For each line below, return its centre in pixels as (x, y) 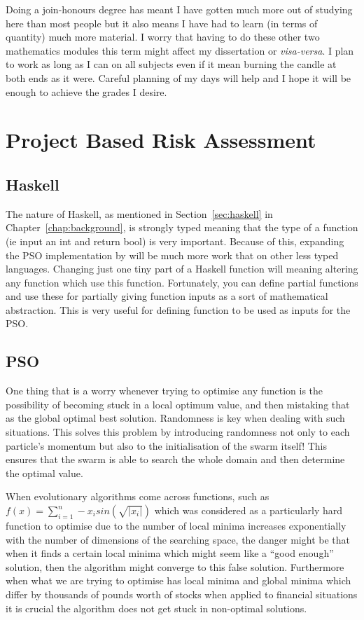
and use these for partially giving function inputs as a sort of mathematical (167, 296)
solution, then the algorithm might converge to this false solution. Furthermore (175, 566)
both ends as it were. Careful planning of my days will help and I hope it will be (178, 77)
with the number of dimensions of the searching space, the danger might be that (178, 539)
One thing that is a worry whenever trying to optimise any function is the (164, 391)
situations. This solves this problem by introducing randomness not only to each (178, 432)
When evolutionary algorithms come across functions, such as (138, 496)
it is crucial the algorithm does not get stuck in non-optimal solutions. (156, 608)
